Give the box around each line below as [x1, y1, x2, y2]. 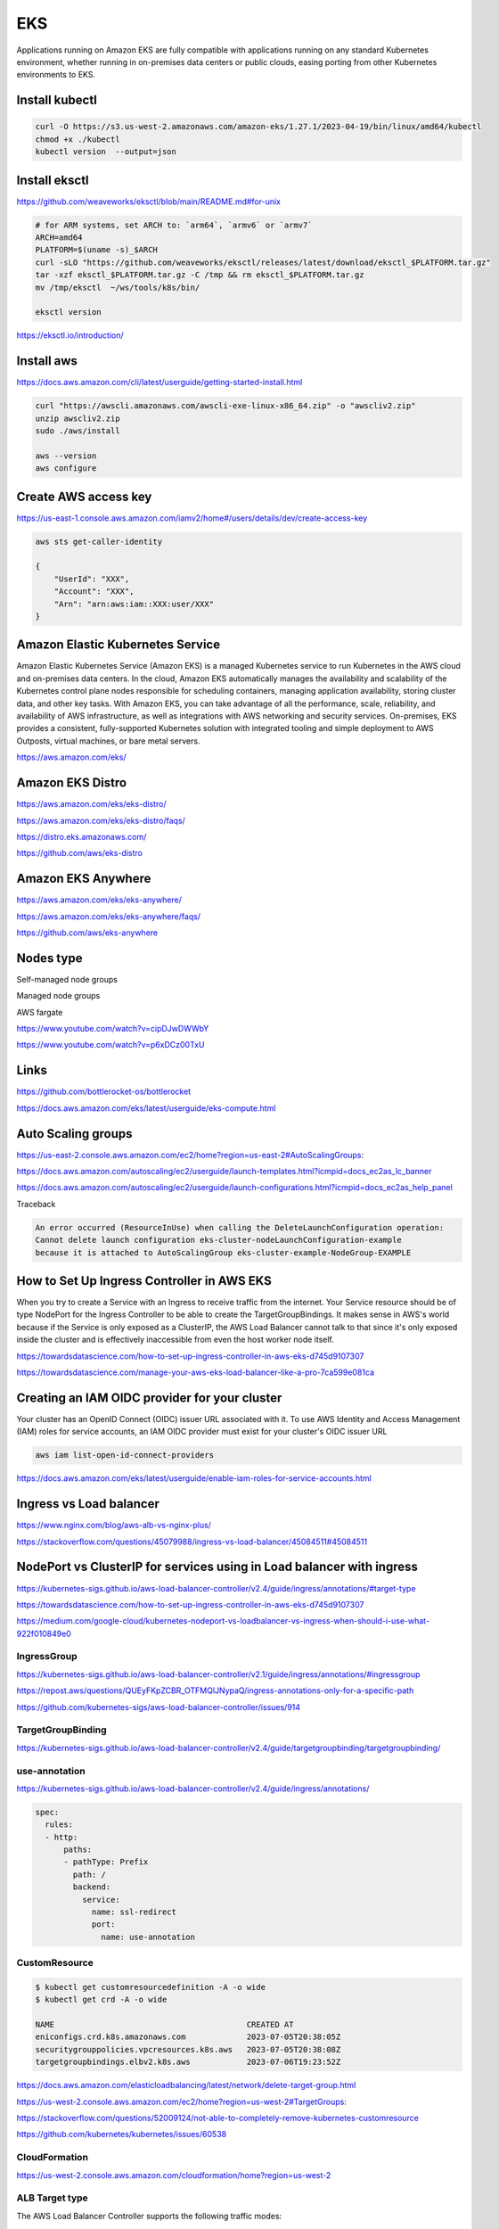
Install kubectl [16, 93, 97, 108]
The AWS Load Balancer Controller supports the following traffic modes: [16, 2210, 282, 2221]
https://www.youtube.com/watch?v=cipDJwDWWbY [16, 1024, 209, 1034]
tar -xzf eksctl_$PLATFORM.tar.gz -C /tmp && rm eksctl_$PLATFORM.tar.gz [35, 270, 364, 280]
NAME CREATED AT [35, 2019, 294, 2030]
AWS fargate [16, 1007, 63, 1017]
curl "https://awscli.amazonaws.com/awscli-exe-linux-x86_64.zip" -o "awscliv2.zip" [35, 401, 416, 411]
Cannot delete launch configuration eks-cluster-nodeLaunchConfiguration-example [35, 1235, 403, 1246]
